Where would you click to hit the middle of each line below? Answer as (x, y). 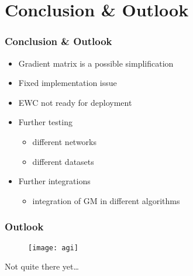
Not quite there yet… (42, 266)
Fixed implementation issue (68, 83)
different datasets (63, 161)
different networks (65, 141)
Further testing (45, 122)
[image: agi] (53, 248)
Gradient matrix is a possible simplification (96, 63)
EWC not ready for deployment (75, 102)
